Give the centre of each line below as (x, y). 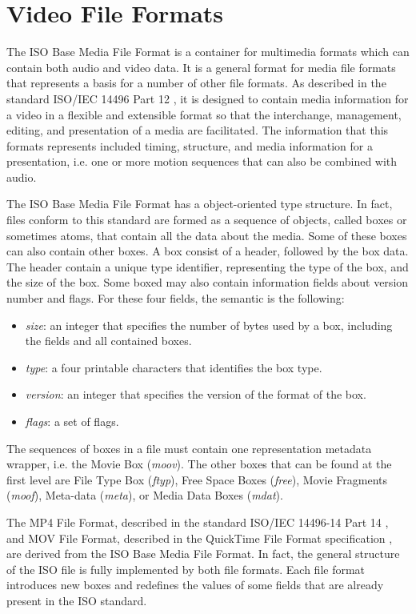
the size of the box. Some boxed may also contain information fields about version (208, 282)
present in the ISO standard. (77, 600)
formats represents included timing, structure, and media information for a (190, 145)
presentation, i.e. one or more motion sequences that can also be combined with (202, 161)
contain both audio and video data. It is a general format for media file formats (201, 67)
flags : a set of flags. (72, 421)
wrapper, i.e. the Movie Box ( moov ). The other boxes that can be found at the (199, 464)
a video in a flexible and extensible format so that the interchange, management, (204, 114)
